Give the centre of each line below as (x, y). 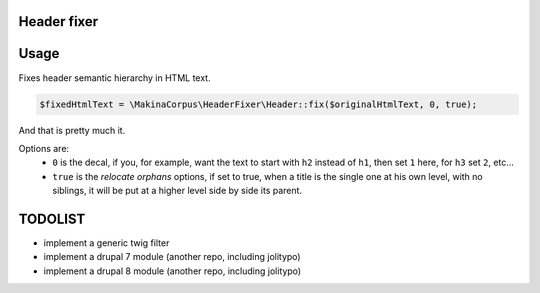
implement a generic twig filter (106, 242)
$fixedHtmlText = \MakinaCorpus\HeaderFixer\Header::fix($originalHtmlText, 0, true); (258, 104)
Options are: (44, 148)
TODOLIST (52, 218)
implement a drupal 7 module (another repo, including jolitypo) (172, 257)
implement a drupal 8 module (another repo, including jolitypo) (172, 271)
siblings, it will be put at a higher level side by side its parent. (177, 191)
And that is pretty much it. (72, 130)
